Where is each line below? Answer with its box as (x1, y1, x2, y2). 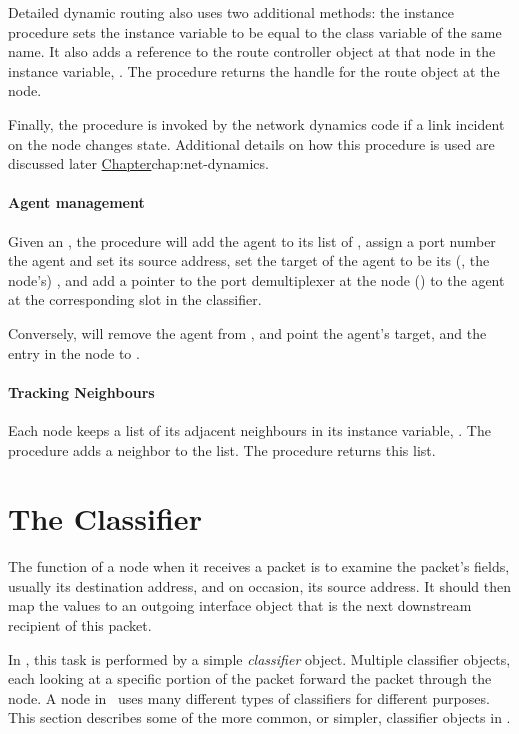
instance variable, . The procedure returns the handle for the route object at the (8, 60, 500, 81)
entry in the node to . (8, 342, 140, 363)
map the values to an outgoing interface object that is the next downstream (8, 595, 472, 616)
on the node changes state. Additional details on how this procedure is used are (8, 133, 495, 154)
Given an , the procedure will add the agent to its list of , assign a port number (8, 230, 496, 251)
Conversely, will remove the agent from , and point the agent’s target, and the (8, 322, 487, 343)
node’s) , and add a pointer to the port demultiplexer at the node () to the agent (8, 269, 505, 290)
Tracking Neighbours (8, 381, 155, 402)
